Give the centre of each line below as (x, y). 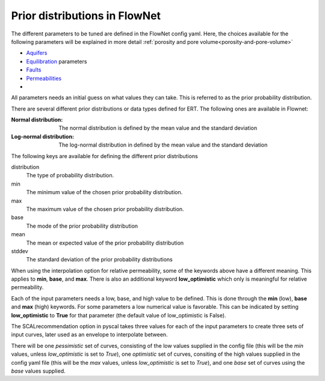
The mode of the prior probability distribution (82, 226)
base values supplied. (38, 371)
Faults (34, 70)
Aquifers (37, 53)
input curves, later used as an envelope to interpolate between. (89, 335)
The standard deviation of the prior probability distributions (99, 260)
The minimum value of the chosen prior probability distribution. (104, 192)
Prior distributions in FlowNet (86, 16)
